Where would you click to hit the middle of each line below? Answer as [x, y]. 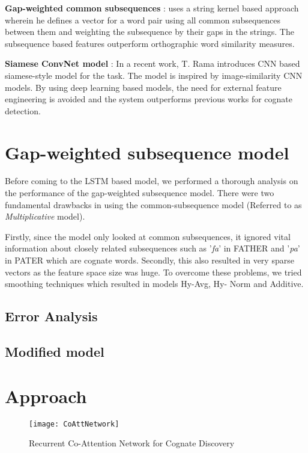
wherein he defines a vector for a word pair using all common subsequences [143, 20]
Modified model [55, 351]
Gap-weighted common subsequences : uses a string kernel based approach [152, 8]
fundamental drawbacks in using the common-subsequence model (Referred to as [153, 204]
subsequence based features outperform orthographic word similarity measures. [150, 43]
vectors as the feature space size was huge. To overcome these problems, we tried [153, 272]
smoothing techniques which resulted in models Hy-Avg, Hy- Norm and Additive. [154, 284]
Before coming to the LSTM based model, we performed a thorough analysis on [152, 181]
